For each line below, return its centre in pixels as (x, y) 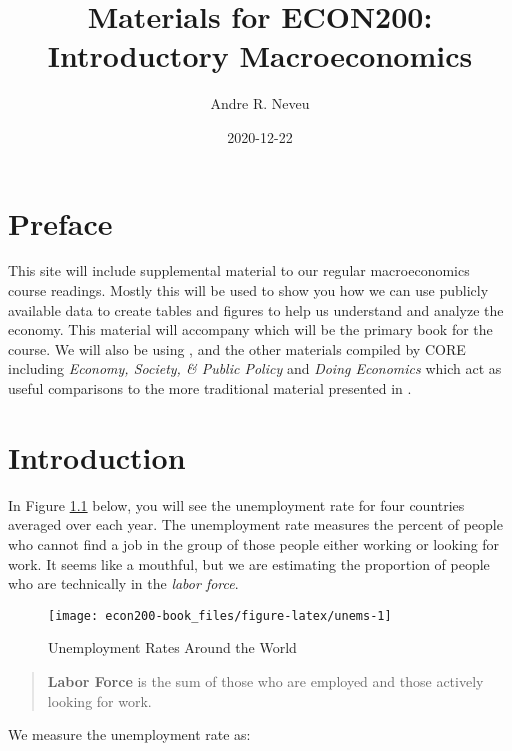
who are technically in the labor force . (123, 583)
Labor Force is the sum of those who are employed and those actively (265, 680)
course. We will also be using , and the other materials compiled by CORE (237, 348)
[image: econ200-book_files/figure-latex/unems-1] (220, 615)
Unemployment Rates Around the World (172, 647)
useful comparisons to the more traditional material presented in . (210, 388)
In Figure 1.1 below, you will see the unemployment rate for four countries (236, 504)
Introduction (97, 456)
